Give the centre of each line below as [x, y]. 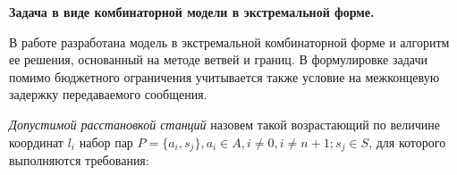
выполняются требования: [79, 160]
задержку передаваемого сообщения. [108, 94]
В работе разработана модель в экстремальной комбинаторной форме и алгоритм [229, 42]
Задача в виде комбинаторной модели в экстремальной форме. [192, 12]
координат [36, 142]
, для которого [407, 142]
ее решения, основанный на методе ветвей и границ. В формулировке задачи [218, 59]
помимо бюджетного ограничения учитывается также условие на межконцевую [224, 76]
